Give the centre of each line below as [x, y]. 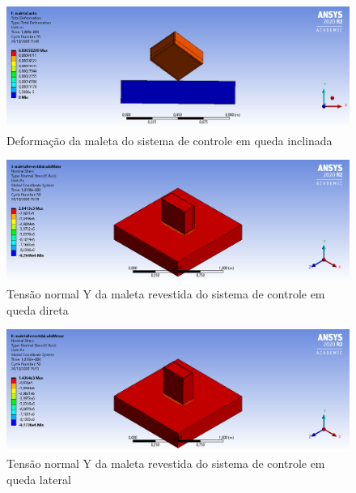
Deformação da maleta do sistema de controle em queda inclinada [170, 140]
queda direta [38, 309]
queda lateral [39, 479]
